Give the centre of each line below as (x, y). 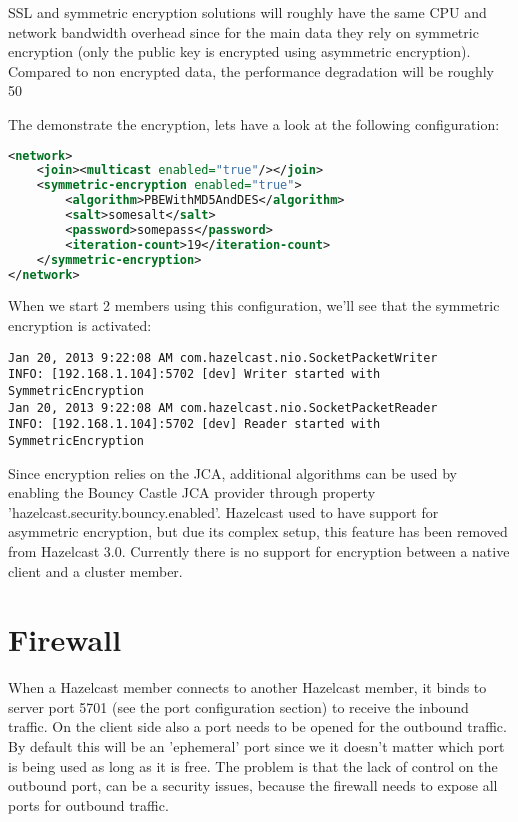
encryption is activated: (80, 325)
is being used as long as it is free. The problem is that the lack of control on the (253, 765)
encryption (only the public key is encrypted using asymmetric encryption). (239, 51)
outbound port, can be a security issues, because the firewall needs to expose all (253, 785)
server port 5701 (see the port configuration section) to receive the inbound (238, 706)
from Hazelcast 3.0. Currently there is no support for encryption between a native (259, 550)
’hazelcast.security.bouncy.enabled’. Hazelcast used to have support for (223, 511)
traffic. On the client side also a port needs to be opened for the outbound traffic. (257, 726)
